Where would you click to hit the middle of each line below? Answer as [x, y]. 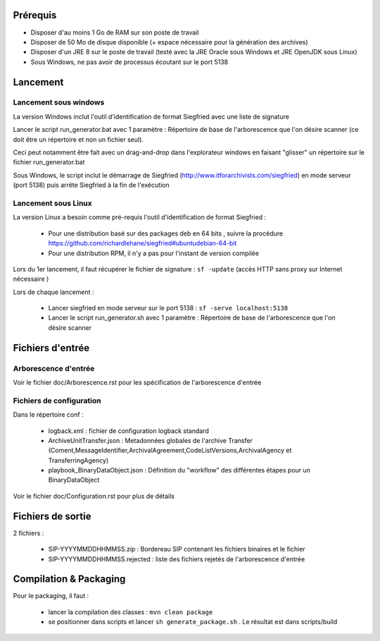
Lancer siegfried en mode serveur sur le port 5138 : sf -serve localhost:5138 [168, 308]
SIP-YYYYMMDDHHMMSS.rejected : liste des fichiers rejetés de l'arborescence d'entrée [177, 559]
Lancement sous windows [59, 102]
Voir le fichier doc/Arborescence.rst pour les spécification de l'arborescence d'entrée [137, 382]
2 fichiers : [28, 533]
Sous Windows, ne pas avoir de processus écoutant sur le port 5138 [129, 62]
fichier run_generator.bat [49, 162]
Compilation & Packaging [69, 579]
